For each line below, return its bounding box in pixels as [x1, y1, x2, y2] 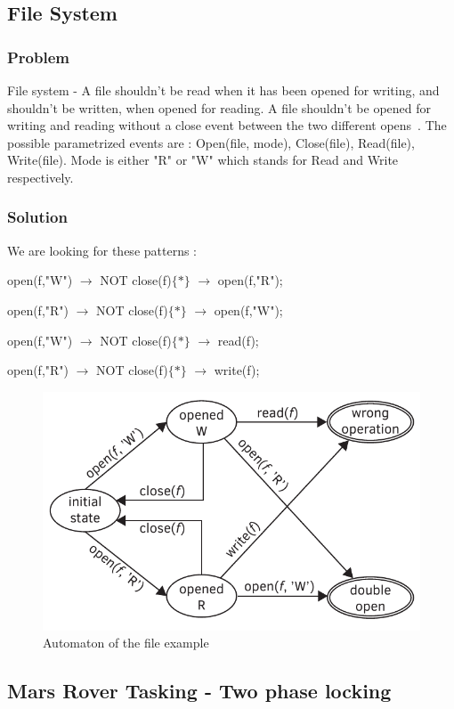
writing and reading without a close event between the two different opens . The [7, 116, 447, 134]
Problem [7, 45, 69, 68]
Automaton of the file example [43, 633, 209, 652]
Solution [7, 206, 68, 228]
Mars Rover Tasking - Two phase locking [7, 677, 392, 705]
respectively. [7, 167, 74, 186]
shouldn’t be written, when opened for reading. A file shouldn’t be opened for [7, 98, 431, 117]
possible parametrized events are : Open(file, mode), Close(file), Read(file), [7, 133, 415, 151]
